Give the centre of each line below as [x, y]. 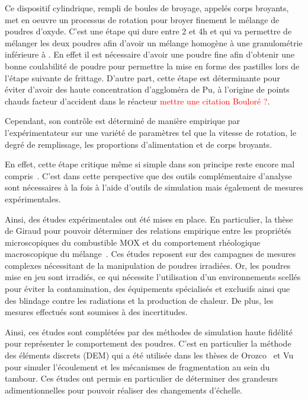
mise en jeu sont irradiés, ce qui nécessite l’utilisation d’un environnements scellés [153, 277]
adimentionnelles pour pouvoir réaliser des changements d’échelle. [124, 390]
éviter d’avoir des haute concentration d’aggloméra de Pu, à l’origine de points [147, 89]
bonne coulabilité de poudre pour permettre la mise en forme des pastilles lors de [152, 66]
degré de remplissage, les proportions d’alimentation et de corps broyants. [139, 144]
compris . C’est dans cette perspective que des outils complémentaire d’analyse [148, 175]
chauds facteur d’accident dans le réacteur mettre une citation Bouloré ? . [137, 101]
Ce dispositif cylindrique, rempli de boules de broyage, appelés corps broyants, [147, 8]
